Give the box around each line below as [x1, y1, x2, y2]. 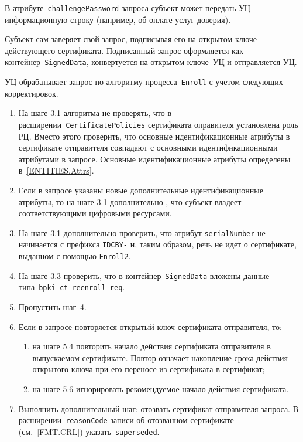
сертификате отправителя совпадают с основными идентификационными [18, 141, 278, 154]
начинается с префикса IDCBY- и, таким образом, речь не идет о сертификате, [18, 238, 297, 250]
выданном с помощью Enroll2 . [18, 250, 131, 262]
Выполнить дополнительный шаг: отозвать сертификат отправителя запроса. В [18, 402, 299, 414]
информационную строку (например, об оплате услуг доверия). [5, 13, 231, 25]
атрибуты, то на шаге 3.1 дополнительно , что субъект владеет [18, 195, 242, 208]
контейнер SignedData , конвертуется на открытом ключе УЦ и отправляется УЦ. [5, 56, 297, 68]
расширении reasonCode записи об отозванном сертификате [18, 414, 234, 426]
